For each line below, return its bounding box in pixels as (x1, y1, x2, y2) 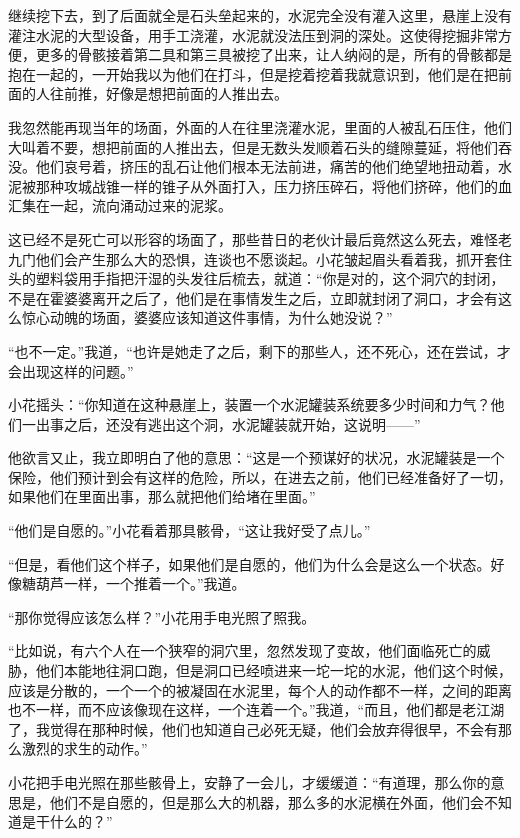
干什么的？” (35, 811, 113, 832)
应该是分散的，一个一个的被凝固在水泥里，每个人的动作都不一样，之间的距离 (8, 679, 512, 700)
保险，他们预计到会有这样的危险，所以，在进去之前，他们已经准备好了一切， (8, 466, 512, 487)
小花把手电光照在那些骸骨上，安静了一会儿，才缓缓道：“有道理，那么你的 (8, 772, 491, 792)
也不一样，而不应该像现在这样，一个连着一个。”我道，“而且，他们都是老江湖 (8, 699, 505, 720)
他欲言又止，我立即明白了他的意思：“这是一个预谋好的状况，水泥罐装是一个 (8, 447, 505, 468)
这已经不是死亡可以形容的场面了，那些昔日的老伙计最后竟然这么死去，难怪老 (8, 228, 512, 249)
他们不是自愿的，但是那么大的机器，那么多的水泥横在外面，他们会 (49, 791, 484, 812)
